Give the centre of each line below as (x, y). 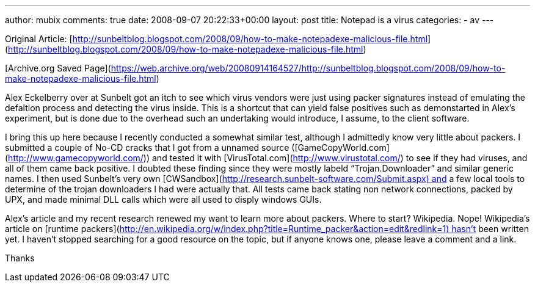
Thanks (20, 258)
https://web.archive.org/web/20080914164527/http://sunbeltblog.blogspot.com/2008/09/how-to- (308, 68)
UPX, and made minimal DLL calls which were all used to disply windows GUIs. (163, 199)
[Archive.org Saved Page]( (58, 68)
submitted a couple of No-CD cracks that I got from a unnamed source (147, 147)
